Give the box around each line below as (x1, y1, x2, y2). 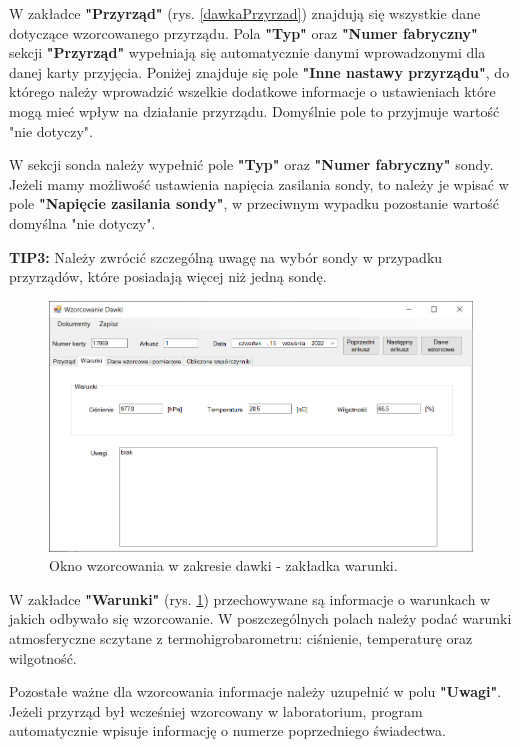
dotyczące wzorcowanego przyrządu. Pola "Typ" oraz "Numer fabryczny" (9, 22, 478, 43)
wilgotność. (9, 647, 77, 668)
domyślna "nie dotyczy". (9, 212, 156, 233)
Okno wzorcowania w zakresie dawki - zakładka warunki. (49, 555, 398, 576)
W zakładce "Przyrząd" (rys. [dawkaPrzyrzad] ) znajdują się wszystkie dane (9, 3, 481, 23)
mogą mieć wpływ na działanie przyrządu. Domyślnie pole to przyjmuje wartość (9, 100, 500, 121)
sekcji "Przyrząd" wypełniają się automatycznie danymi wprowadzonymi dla (9, 42, 486, 63)
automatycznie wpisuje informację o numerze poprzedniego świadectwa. (9, 720, 446, 741)
